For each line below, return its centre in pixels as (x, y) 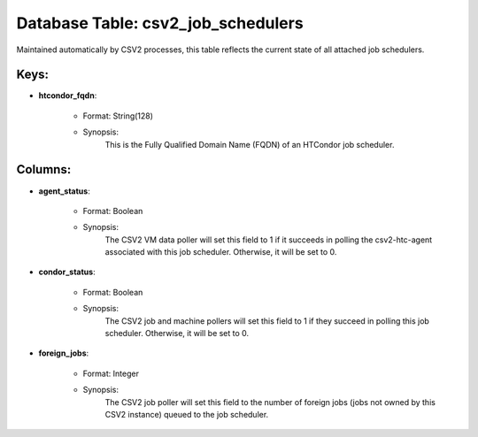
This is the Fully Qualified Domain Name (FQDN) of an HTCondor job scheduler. (250, 144)
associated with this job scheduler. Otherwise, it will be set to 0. (221, 252)
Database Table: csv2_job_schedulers (160, 23)
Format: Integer (111, 373)
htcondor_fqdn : (68, 96)
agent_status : (64, 191)
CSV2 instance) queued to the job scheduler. (187, 414)
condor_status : (67, 272)
